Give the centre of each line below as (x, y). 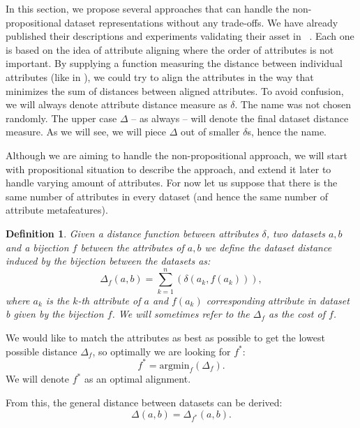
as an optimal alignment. (137, 379)
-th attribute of (109, 300)
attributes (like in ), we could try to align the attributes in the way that (160, 76)
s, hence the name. (287, 132)
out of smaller (210, 132)
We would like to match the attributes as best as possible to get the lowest (165, 337)
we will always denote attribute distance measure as (117, 104)
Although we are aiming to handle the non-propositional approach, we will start (177, 155)
